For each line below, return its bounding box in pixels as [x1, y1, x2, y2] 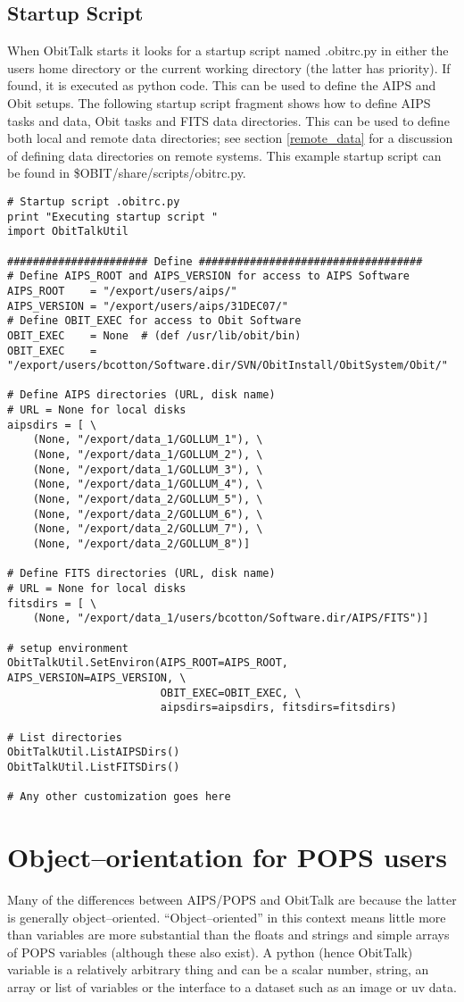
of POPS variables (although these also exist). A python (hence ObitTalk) [7, 942, 413, 961]
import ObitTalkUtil [7, 225, 129, 238]
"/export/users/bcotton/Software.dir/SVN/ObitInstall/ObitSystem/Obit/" [7, 359, 448, 372]
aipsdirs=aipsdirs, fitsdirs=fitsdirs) [160, 701, 397, 714]
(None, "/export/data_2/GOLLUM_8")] [32, 538, 251, 551]
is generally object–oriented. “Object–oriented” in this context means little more [7, 907, 446, 926]
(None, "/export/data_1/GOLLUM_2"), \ [32, 448, 263, 462]
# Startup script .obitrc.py [7, 195, 180, 208]
